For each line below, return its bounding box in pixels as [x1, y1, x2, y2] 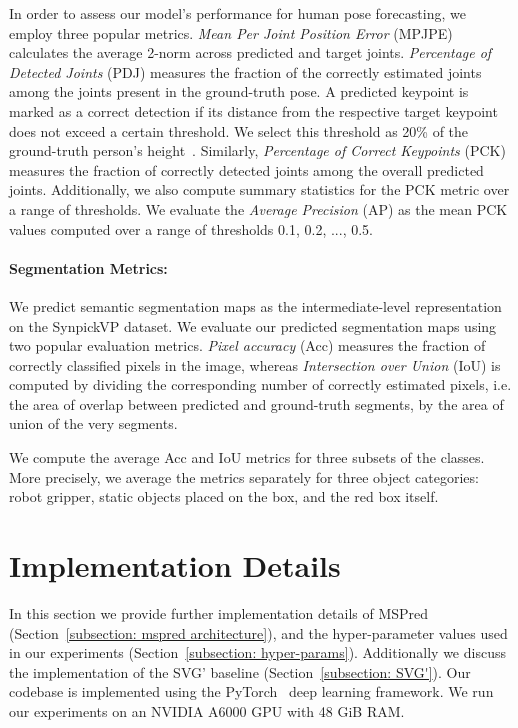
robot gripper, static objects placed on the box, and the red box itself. [9, 486, 439, 507]
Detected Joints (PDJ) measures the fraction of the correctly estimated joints [9, 61, 482, 82]
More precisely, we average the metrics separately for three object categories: [9, 466, 479, 487]
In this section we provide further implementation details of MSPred [9, 602, 429, 623]
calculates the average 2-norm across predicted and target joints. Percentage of [9, 42, 492, 63]
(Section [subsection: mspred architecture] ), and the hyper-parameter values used [9, 622, 508, 643]
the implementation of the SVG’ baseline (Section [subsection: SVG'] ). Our [9, 661, 471, 682]
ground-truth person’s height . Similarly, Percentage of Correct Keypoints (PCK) [9, 140, 506, 161]
